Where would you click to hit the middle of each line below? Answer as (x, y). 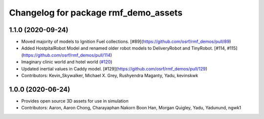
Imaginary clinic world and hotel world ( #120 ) (67, 62)
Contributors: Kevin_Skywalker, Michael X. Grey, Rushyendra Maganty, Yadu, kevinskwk (110, 76)
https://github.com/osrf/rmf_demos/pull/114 (67, 55)
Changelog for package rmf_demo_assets (96, 13)
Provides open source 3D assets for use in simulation (75, 101)
